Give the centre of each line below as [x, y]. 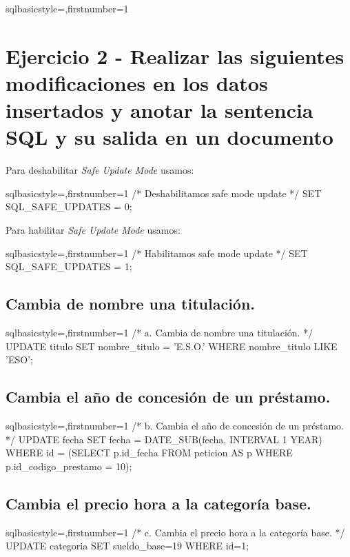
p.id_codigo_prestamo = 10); [69, 466]
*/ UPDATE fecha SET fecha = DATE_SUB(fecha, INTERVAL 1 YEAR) [164, 439]
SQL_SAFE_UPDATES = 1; [69, 266]
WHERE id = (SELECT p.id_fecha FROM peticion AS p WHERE [149, 453]
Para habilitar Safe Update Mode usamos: [93, 230]
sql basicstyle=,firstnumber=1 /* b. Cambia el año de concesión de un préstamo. [175, 426]
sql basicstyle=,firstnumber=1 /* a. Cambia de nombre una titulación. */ [159, 333]
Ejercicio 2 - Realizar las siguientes [175, 55]
